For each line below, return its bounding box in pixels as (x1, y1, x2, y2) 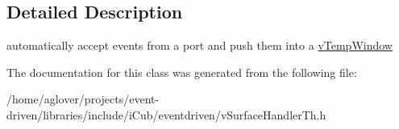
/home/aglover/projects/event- (6, 91, 160, 107)
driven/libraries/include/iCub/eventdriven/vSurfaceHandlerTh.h (6, 106, 326, 123)
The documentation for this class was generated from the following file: (6, 63, 357, 80)
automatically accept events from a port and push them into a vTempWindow (6, 37, 393, 54)
